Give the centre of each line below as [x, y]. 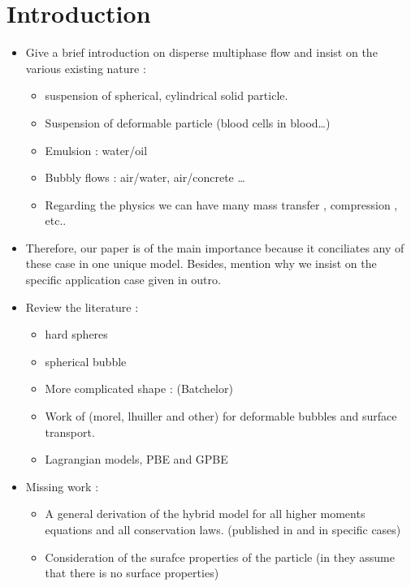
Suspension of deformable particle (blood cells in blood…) [188, 122]
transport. [70, 432]
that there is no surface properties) [132, 573]
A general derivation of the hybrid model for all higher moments [205, 514]
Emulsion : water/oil [96, 150]
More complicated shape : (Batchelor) [139, 388]
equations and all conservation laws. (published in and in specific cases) [223, 529]
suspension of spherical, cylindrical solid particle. [167, 95]
